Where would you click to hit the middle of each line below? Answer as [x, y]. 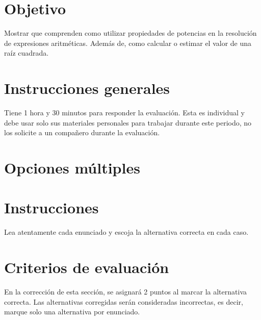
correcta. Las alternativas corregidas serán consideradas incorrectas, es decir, [124, 301]
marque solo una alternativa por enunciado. [72, 312]
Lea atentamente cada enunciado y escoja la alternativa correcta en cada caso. [126, 232]
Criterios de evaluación [87, 267]
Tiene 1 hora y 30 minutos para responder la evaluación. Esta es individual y [125, 113]
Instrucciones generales [87, 88]
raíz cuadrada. [27, 53]
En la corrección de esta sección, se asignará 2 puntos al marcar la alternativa [125, 292]
